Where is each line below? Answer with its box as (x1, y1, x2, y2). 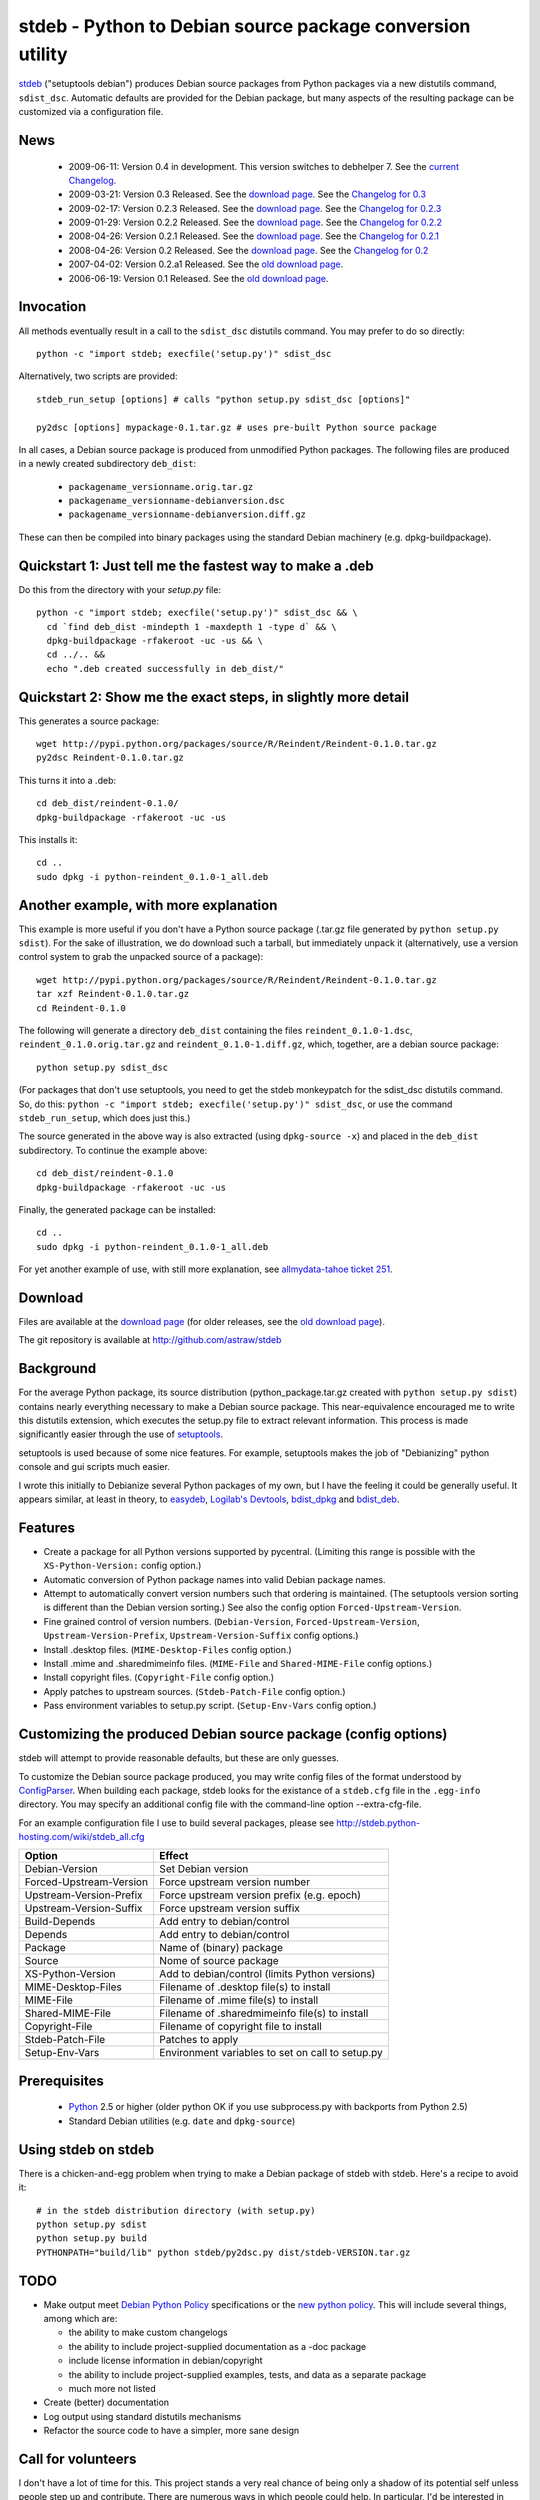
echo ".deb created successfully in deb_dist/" (46, 663, 285, 674)
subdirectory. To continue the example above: (18, 1144, 208, 1156)
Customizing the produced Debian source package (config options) (18, 1726, 448, 1743)
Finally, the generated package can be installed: (18, 1203, 217, 1215)
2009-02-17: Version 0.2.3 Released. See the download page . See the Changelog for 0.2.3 (68, 202, 442, 214)
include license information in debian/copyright (68, 2355, 263, 2367)
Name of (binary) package (159, 1941, 284, 1955)
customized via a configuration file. (18, 106, 164, 118)
